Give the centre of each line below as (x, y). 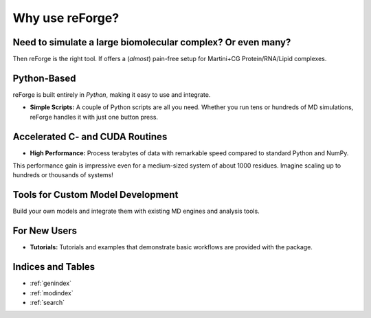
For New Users (45, 231)
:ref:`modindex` (52, 293)
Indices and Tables (54, 267)
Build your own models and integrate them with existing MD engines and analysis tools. (136, 211)
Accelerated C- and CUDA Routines (90, 136)
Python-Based (44, 78)
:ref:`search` (47, 302)
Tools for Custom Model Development (95, 195)
